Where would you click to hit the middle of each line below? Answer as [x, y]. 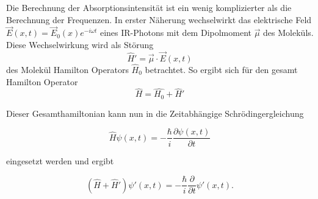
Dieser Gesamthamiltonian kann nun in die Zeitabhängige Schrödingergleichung [155, 113]
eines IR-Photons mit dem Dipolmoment [175, 33]
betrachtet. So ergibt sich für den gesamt [221, 70]
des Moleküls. [288, 33]
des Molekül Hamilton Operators [67, 70]
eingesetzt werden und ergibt [60, 160]
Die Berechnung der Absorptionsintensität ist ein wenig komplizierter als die [149, 7]
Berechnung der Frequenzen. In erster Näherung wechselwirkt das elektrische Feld [159, 19]
